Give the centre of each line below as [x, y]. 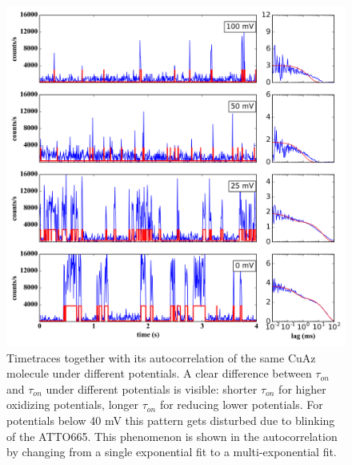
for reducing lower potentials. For [241, 404]
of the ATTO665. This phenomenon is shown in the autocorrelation [172, 436]
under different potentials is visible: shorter [152, 388]
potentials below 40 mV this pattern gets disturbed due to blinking [171, 420]
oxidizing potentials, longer [73, 404]
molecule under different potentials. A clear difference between [159, 373]
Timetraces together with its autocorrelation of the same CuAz [161, 357]
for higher [302, 388]
